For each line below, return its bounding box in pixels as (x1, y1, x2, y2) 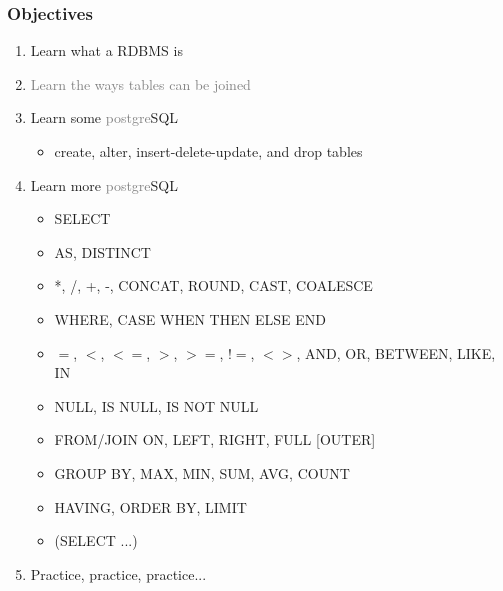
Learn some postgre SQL (30, 107, 179, 128)
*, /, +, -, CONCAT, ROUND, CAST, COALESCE (54, 275, 373, 296)
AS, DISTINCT (54, 241, 151, 262)
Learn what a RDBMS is (30, 40, 183, 61)
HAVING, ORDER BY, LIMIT (54, 496, 247, 517)
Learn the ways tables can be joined (30, 73, 251, 94)
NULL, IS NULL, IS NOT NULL (54, 395, 259, 416)
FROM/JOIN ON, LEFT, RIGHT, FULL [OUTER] (54, 429, 376, 450)
